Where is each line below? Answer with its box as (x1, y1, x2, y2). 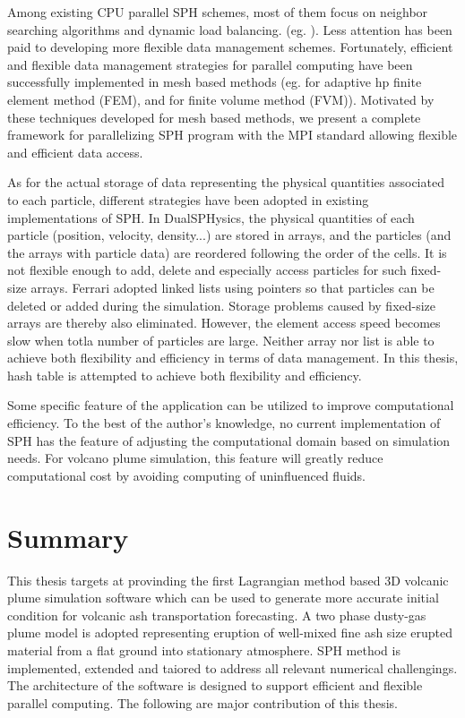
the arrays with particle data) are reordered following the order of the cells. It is (7, 243, 447, 261)
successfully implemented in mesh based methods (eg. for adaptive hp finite (7, 73, 422, 91)
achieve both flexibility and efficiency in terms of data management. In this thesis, (7, 348, 459, 367)
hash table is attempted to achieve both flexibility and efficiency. (7, 365, 362, 384)
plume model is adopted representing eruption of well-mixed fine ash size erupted (7, 623, 453, 642)
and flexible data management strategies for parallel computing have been (7, 55, 413, 73)
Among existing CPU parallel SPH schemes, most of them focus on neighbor (7, 3, 428, 21)
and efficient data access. (7, 142, 143, 161)
